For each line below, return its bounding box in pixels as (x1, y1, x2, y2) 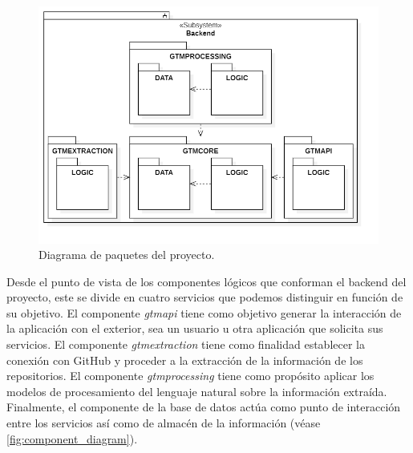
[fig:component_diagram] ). (6, 430, 138, 447)
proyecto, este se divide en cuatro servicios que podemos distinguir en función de (6, 289, 403, 305)
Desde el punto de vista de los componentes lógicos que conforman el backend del (6, 273, 407, 289)
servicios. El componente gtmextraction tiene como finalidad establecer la (6, 336, 365, 353)
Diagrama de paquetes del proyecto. (38, 246, 215, 263)
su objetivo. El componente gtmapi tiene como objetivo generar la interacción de (6, 304, 402, 321)
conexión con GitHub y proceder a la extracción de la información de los (6, 351, 363, 368)
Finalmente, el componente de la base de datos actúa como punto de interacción (6, 398, 401, 415)
